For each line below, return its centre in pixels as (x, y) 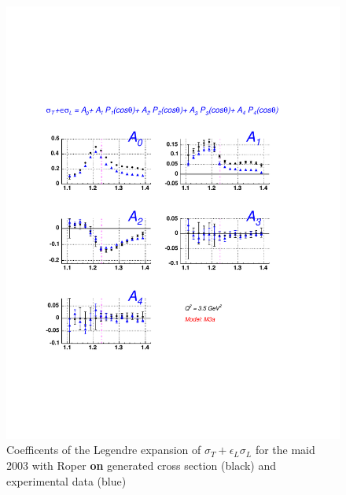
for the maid (285, 450)
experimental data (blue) (66, 480)
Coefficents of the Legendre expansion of (104, 450)
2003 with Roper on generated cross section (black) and (142, 465)
